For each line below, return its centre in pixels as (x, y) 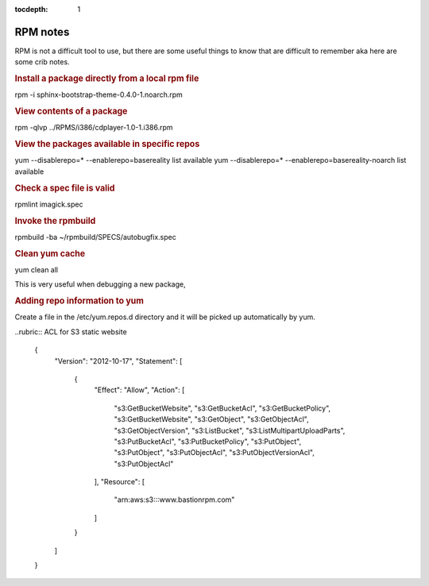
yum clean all (37, 269)
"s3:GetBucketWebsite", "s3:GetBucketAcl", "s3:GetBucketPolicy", (222, 408)
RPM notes (42, 32)
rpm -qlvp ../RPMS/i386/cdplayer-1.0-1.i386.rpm (94, 128)
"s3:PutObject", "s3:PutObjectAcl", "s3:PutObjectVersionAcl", (214, 453)
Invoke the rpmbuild (55, 221)
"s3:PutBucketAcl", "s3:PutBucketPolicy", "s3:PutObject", (208, 441)
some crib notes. (43, 62)
